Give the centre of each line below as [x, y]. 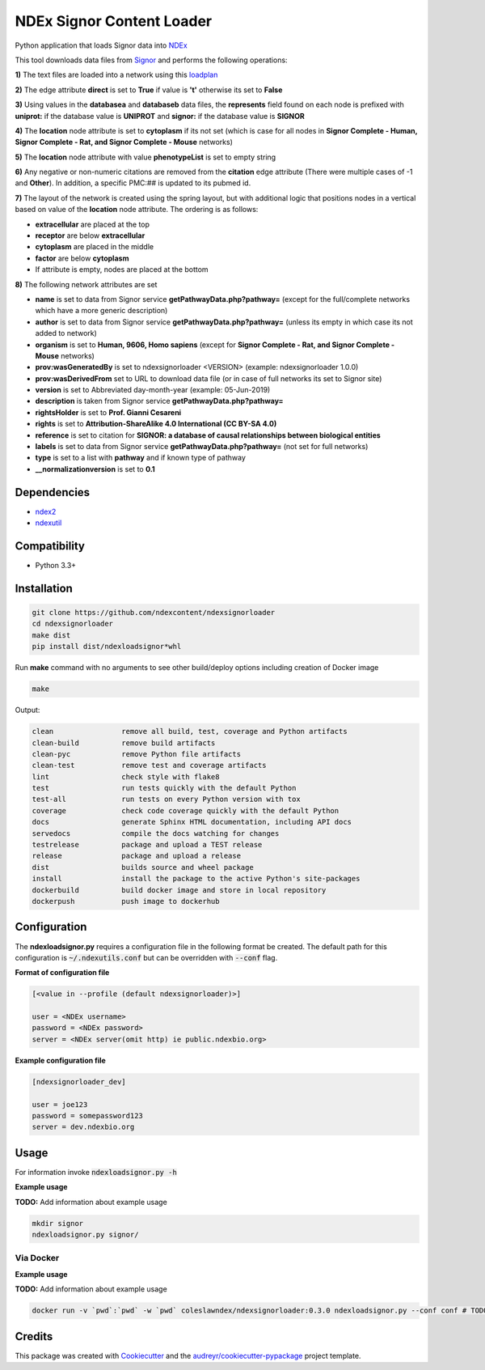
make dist [51, 635]
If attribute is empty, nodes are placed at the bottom [122, 269]
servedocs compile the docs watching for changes [156, 833]
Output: [27, 710]
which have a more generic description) [101, 311]
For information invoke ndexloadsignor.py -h [96, 1172]
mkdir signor [58, 1223]
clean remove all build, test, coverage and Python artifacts [190, 732]
